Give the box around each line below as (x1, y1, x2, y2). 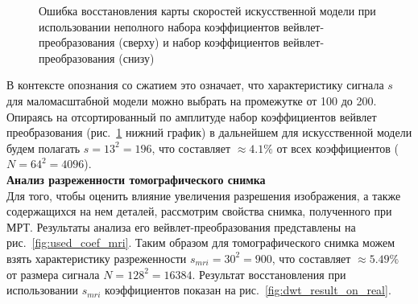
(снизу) (118, 49, 155, 66)
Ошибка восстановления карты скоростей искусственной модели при (39, 2, 376, 18)
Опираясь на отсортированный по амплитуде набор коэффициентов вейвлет (6, 108, 377, 125)
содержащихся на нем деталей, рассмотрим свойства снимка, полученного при (6, 203, 392, 220)
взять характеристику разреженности (6, 249, 187, 266)
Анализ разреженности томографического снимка (6, 170, 266, 187)
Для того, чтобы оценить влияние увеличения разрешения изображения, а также (6, 187, 401, 203)
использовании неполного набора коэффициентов (39, 18, 279, 35)
